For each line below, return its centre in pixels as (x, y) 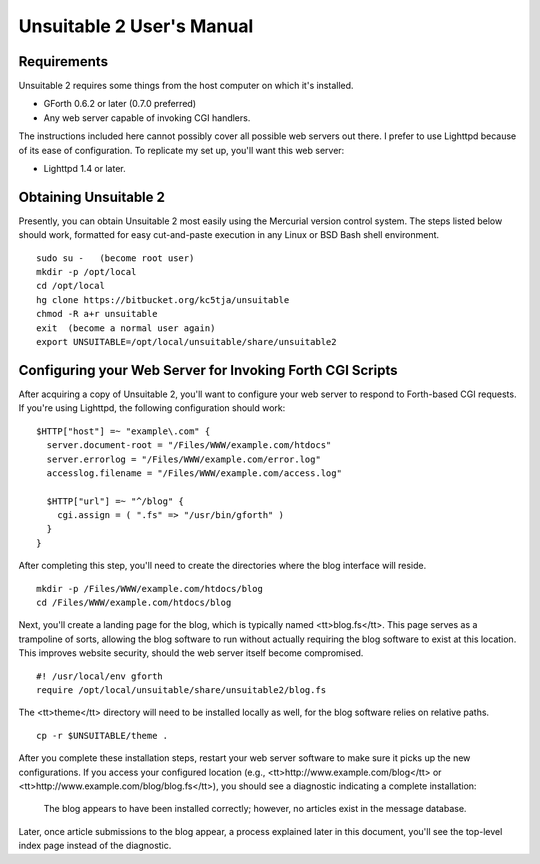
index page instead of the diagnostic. (95, 846)
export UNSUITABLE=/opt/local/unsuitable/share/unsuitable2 (186, 342)
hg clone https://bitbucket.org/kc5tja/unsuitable (163, 299)
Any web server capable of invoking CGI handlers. (147, 117)
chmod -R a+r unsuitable (97, 314)
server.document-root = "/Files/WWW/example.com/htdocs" (189, 445)
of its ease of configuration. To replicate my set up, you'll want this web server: (181, 150)
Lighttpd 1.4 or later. (85, 169)
